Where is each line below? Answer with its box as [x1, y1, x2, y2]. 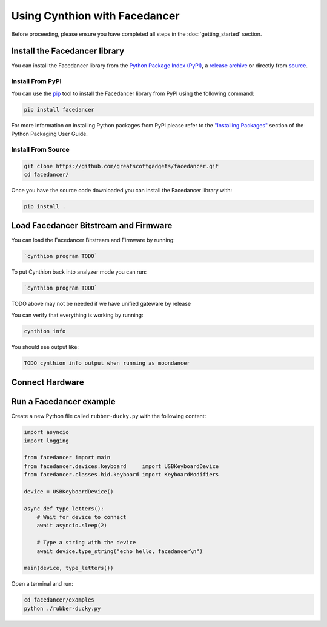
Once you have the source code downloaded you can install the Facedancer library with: [11, 186, 233, 194]
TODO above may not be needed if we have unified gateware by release [11, 300, 191, 308]
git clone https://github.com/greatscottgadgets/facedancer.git [24, 163, 219, 169]
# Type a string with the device [36, 539, 136, 546]
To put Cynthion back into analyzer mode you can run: [11, 268, 147, 276]
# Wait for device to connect [36, 513, 127, 521]
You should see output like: [11, 343, 79, 350]
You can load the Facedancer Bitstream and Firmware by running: [11, 237, 175, 244]
